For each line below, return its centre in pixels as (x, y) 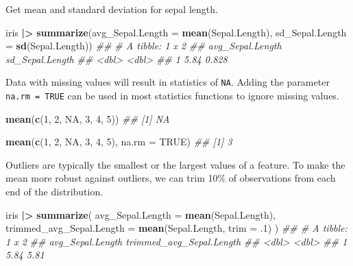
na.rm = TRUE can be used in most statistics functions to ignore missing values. (172, 96)
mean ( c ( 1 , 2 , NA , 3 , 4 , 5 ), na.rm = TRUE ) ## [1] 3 (119, 142)
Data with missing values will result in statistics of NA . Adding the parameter (168, 82)
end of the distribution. (54, 192)
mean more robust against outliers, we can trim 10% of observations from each (171, 178)
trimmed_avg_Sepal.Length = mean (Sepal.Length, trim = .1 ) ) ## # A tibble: (176, 228)
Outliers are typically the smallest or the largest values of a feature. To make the (175, 164)
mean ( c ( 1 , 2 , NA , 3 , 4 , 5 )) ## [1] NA (88, 118)
